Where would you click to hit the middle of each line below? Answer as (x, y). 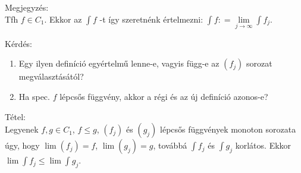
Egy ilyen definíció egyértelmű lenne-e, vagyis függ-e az (119, 63)
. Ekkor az (63, 19)
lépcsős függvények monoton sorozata (228, 129)
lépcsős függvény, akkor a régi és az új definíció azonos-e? (164, 96)
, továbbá (170, 145)
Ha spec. (34, 96)
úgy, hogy (22, 145)
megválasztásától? (51, 76)
